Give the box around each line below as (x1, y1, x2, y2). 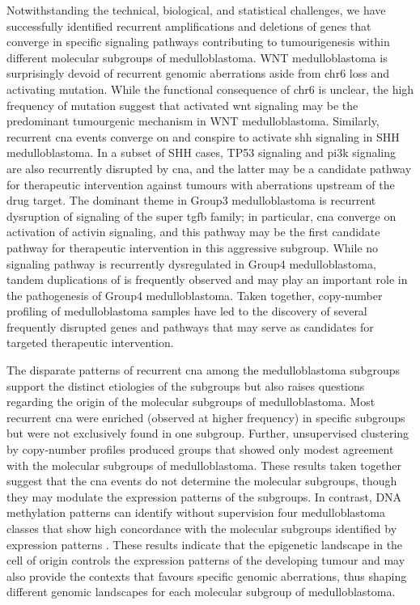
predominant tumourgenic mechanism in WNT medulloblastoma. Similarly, (6, 112, 380, 129)
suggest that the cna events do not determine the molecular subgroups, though (6, 472, 397, 489)
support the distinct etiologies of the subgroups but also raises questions (6, 377, 365, 394)
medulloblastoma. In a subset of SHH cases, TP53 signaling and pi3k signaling (6, 144, 397, 161)
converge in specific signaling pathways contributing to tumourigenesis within (6, 33, 390, 50)
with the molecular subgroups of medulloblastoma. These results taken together (6, 456, 401, 473)
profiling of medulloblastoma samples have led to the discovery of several (6, 302, 367, 319)
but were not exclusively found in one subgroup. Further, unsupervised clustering (6, 425, 409, 442)
